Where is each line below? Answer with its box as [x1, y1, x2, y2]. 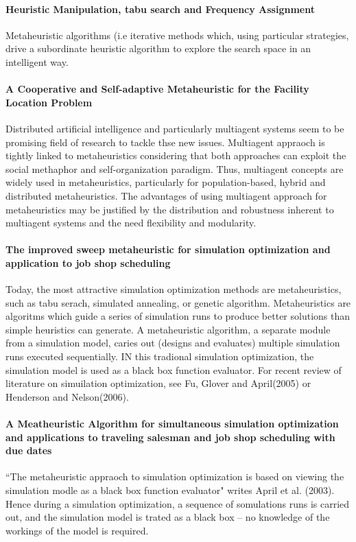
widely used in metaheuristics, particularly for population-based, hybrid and [5, 175, 326, 189]
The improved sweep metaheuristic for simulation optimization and [5, 242, 331, 257]
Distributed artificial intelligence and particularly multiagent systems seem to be [5, 121, 344, 135]
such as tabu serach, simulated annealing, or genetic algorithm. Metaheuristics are [5, 295, 351, 309]
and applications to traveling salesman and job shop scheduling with [5, 429, 335, 444]
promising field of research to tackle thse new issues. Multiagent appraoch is [5, 134, 325, 149]
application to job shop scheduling [5, 255, 171, 270]
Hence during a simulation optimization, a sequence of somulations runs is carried [5, 496, 350, 510]
